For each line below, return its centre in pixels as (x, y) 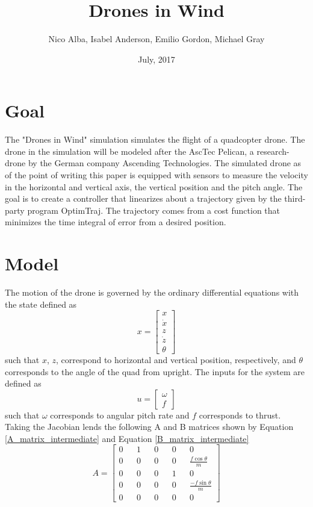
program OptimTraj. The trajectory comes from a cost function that (154, 210)
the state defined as (41, 304)
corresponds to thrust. (240, 415)
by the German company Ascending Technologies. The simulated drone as (165, 163)
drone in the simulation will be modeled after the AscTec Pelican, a (129, 151)
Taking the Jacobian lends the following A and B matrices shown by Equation (149, 427)
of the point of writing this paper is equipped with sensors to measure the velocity (156, 175)
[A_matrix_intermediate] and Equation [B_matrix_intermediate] (127, 438)
